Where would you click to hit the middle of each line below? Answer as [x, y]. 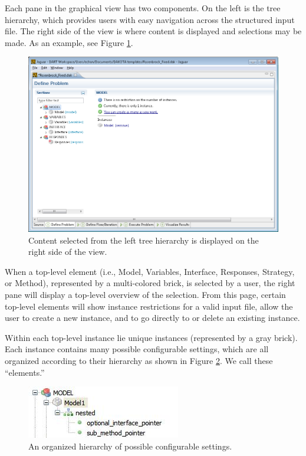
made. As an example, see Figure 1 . [69, 42]
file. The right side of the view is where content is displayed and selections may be [153, 31]
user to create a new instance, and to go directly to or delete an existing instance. [152, 318]
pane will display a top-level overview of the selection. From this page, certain [145, 294]
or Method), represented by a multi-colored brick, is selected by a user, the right [150, 283]
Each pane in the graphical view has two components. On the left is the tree [143, 8]
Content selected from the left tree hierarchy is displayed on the [144, 240]
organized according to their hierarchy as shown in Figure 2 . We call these [139, 360]
